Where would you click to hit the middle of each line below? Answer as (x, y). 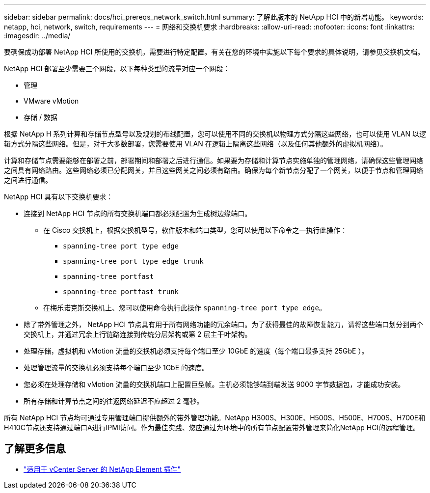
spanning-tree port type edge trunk (133, 261)
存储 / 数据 (40, 117)
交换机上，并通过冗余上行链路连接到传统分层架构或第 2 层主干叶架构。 (138, 334)
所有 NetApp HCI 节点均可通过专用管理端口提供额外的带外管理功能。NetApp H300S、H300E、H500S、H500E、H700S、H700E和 (215, 418)
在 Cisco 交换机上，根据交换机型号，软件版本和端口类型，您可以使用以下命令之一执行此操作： (195, 230)
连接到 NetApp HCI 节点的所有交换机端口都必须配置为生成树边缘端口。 (138, 213)
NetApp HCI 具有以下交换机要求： (59, 197)
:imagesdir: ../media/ (37, 36)
